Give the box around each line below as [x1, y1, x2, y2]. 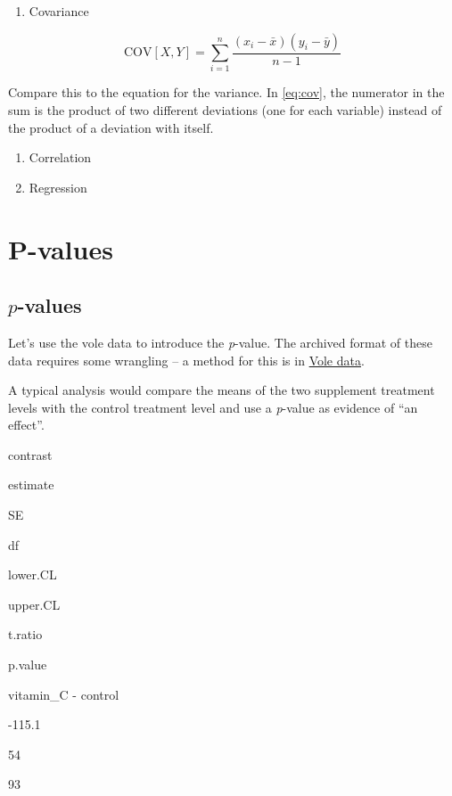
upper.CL [8, 595, 61, 613]
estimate [8, 475, 54, 494]
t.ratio [8, 625, 43, 644]
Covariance [29, 2, 89, 20]
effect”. [8, 415, 45, 434]
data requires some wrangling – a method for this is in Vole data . [8, 350, 365, 369]
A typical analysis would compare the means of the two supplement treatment [8, 381, 435, 399]
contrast [8, 445, 53, 464]
